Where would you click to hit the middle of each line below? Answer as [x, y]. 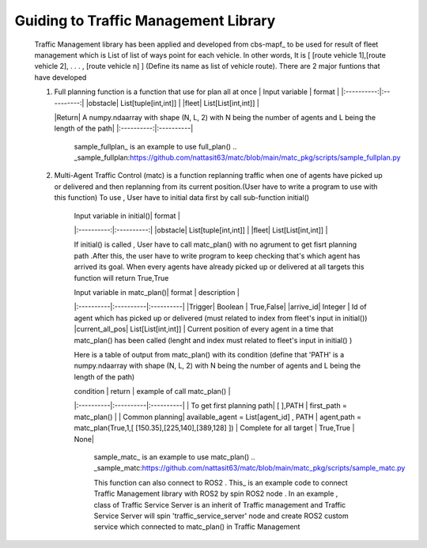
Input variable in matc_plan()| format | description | [157, 292]
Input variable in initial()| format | [127, 215]
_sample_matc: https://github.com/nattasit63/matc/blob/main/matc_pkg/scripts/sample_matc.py [249, 468]
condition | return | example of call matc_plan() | [152, 391]
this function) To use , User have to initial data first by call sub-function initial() [182, 198]
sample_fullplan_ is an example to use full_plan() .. [155, 146]
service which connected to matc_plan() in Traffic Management [197, 527]
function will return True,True [121, 278]
